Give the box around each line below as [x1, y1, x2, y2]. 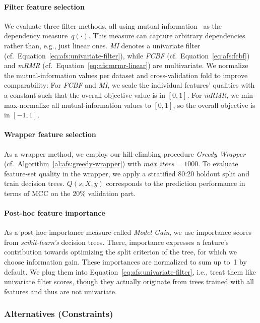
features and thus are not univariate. [4, 286, 117, 296]
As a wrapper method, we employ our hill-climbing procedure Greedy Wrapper [4, 148, 246, 159]
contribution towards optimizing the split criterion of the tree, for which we [4, 246, 237, 257]
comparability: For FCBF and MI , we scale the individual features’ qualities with [4, 80, 255, 90]
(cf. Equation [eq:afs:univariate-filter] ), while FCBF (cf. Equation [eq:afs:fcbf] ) [4, 50, 250, 60]
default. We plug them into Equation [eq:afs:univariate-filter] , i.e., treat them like [4, 266, 256, 277]
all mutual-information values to [51, 99, 151, 110]
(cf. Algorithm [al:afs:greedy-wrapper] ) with [4, 158, 142, 169]
